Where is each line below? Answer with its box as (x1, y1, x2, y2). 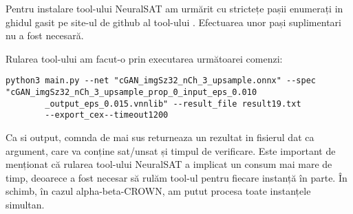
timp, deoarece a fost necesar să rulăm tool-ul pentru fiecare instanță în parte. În (6, 170, 347, 184)
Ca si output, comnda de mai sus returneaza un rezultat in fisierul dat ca (6, 130, 314, 144)
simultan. (6, 197, 45, 211)
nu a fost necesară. (6, 28, 84, 43)
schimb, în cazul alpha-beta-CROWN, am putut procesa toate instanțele (6, 184, 311, 198)
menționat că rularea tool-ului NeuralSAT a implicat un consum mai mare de (6, 157, 332, 171)
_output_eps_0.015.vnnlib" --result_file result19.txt (45, 98, 301, 109)
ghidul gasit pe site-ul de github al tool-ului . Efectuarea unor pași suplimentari (6, 14, 341, 29)
